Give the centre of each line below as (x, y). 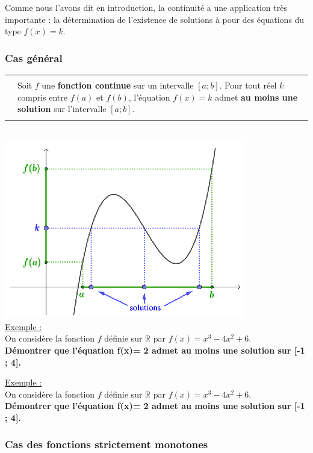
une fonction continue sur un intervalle (118, 85)
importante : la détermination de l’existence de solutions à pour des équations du (155, 19)
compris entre (42, 97)
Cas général (34, 58)
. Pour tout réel (248, 85)
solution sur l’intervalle (62, 109)
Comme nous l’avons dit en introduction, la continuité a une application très (146, 7)
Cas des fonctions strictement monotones (107, 444)
